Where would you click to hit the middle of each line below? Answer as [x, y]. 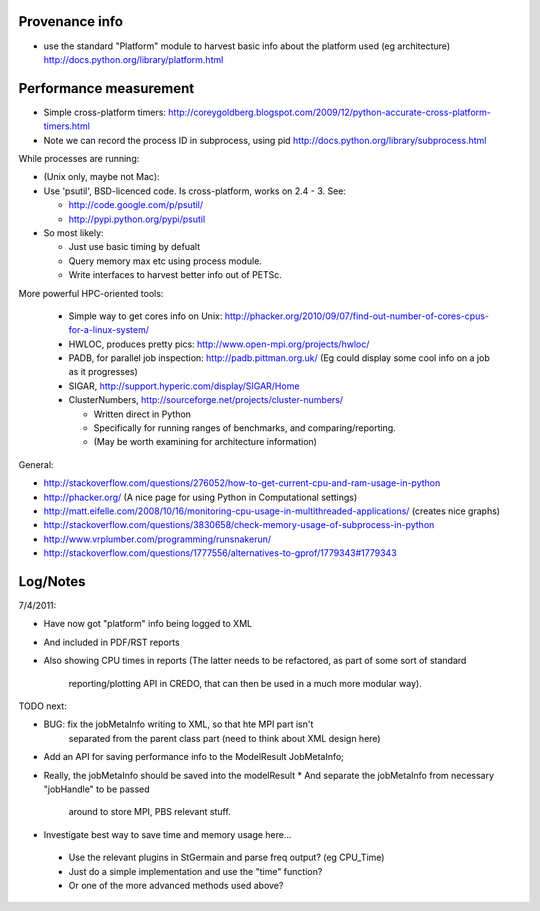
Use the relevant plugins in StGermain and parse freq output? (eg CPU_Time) [226, 857]
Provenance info [71, 21]
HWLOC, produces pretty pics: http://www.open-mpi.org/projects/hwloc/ [219, 344]
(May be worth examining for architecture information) [205, 442]
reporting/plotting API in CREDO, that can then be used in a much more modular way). [245, 683]
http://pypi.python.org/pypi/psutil [137, 219]
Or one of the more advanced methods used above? [176, 885]
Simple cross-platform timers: [105, 112]
